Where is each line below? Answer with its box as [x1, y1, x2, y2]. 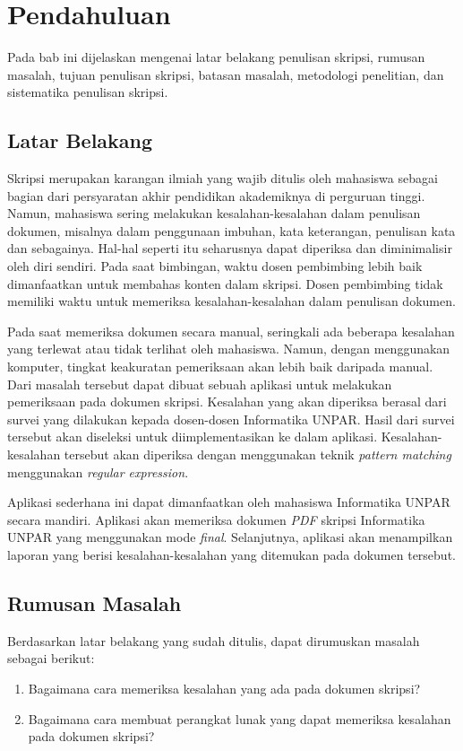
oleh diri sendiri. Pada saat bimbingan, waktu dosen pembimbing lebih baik [7, 257, 423, 275]
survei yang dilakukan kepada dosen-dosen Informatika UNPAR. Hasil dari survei [7, 409, 455, 428]
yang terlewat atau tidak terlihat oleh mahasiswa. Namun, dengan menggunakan [7, 339, 450, 358]
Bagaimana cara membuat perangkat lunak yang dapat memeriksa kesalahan [28, 709, 451, 728]
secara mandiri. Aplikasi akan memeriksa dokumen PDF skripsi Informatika [7, 510, 425, 528]
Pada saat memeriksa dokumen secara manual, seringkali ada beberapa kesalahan [7, 321, 455, 340]
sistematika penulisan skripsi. [7, 83, 168, 101]
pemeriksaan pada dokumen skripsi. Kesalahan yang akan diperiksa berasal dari [7, 392, 447, 411]
